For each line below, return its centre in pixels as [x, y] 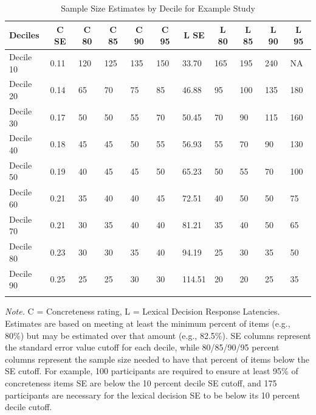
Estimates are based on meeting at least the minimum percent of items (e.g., [148, 323]
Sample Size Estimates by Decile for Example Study [158, 8]
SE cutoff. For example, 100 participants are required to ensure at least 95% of [152, 371]
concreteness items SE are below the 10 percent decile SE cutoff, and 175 [141, 383]
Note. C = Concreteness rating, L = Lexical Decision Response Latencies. [143, 311]
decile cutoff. [29, 407]
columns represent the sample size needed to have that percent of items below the [157, 359]
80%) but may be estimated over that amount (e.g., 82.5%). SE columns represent [158, 335]
